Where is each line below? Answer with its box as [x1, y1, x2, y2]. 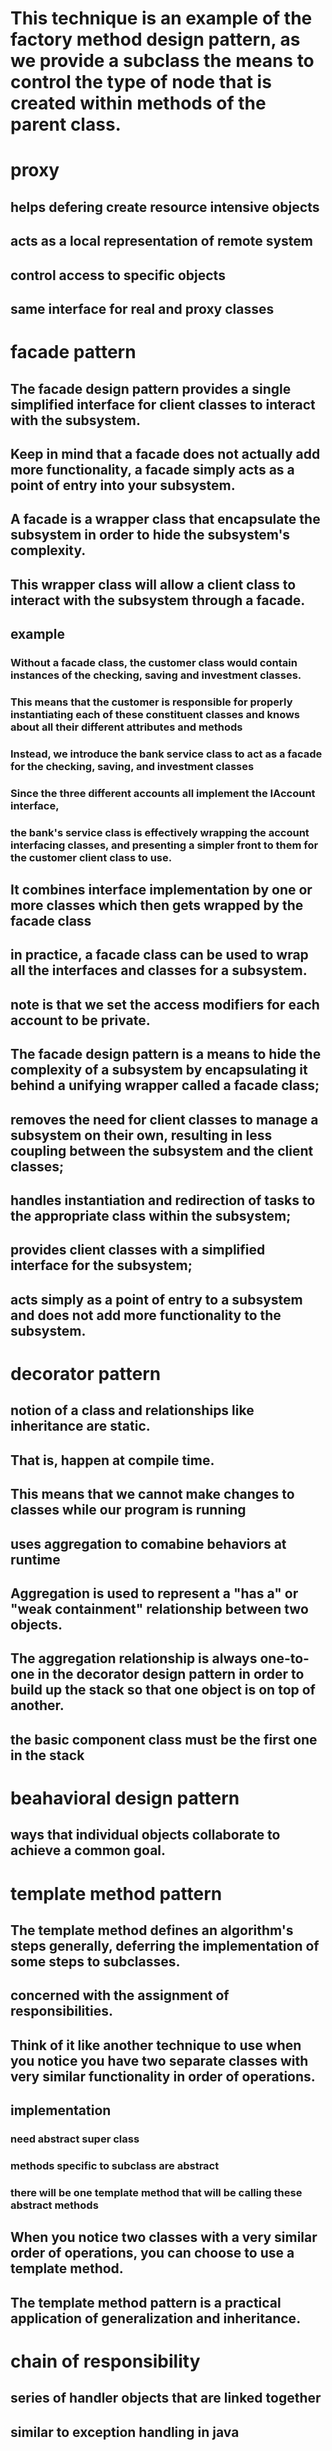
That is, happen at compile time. [10, 1452, 215, 1469]
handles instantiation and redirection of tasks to [10, 1192, 316, 1209]
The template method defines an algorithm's [10, 1922, 294, 1939]
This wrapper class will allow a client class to [10, 576, 297, 593]
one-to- [259, 1650, 310, 1667]
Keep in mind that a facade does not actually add [10, 445, 321, 462]
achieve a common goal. [10, 1842, 167, 1859]
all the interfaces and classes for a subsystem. [10, 962, 308, 979]
